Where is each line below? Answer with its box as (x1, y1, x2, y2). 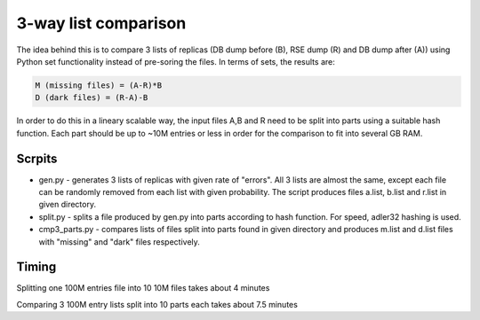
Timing (16, 260, 57, 275)
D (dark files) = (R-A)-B (35, 93, 148, 103)
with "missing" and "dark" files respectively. (38, 236, 200, 247)
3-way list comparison (16, 13, 187, 33)
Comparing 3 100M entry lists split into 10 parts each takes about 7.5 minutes (16, 299, 298, 309)
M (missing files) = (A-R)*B (35, 80, 163, 90)
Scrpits (16, 151, 58, 166)
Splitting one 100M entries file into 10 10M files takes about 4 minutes (16, 283, 270, 293)
